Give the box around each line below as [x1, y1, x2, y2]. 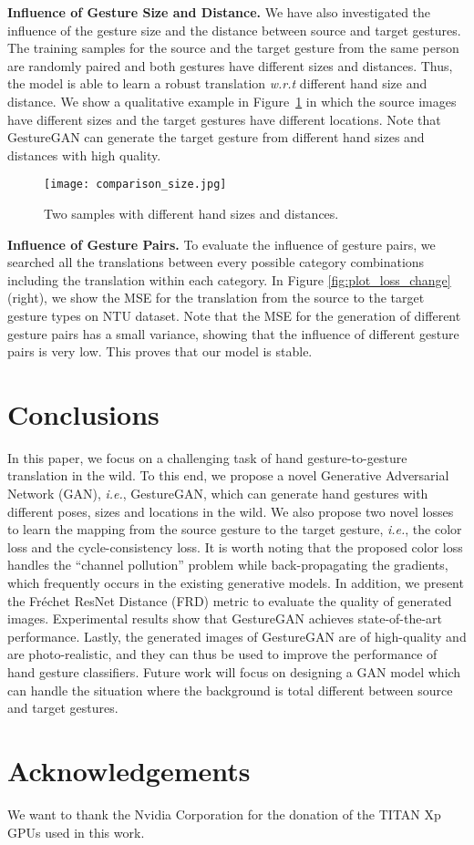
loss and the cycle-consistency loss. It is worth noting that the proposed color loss [7, 537, 463, 556]
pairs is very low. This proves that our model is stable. [7, 342, 313, 361]
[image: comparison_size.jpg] [44, 178, 227, 191]
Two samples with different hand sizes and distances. [44, 204, 339, 222]
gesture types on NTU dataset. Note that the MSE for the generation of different [7, 305, 461, 325]
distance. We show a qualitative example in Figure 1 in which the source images [7, 91, 457, 110]
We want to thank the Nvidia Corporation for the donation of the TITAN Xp [7, 804, 441, 823]
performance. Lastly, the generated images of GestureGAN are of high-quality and [7, 626, 467, 645]
